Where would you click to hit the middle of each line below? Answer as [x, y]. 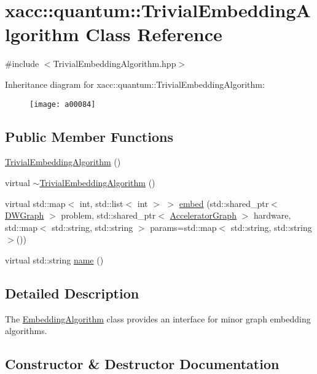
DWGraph [25, 215]
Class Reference [154, 34]
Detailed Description [72, 293]
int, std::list [101, 203]
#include [22, 64]
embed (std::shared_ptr [224, 203]
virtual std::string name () [54, 259]
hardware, [272, 215]
